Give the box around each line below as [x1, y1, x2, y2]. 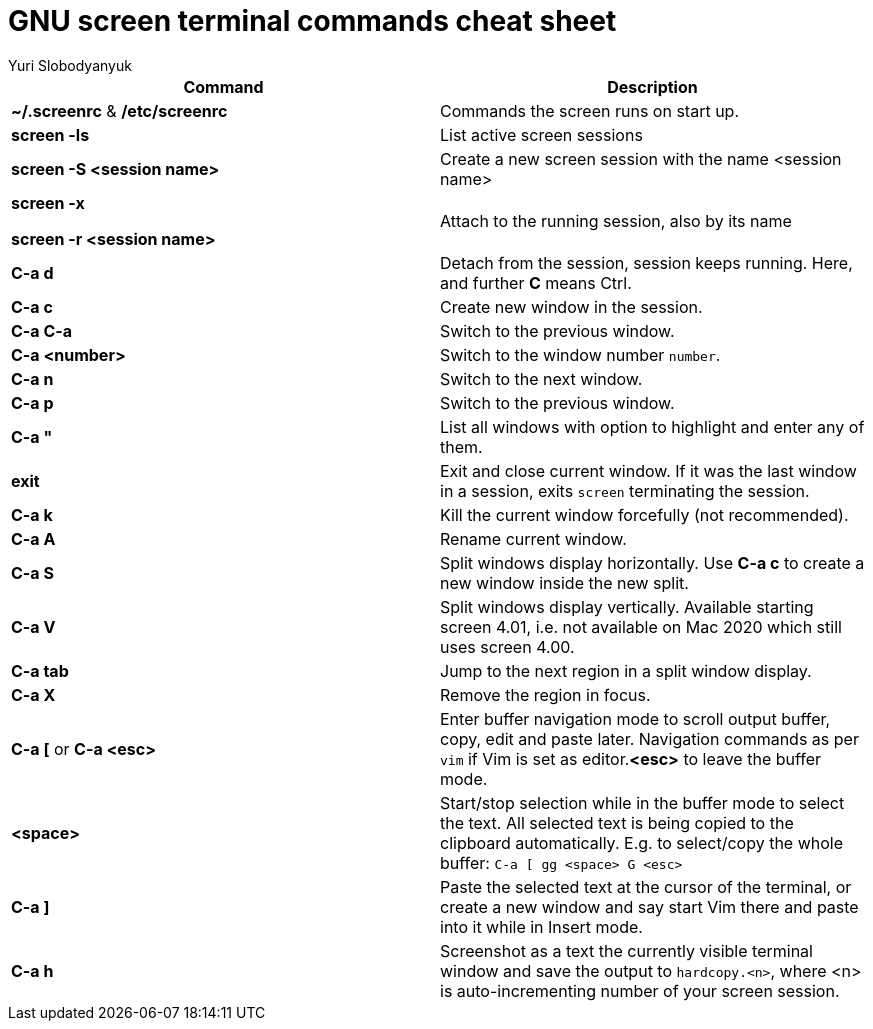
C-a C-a [11, 320, 73, 341]
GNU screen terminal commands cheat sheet [8, 4, 617, 38]
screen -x [11, 192, 85, 213]
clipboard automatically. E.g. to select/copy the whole [440, 832, 844, 853]
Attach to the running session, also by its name [440, 210, 792, 231]
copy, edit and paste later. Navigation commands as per [440, 728, 859, 749]
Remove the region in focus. [440, 684, 651, 705]
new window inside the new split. [440, 572, 689, 593]
